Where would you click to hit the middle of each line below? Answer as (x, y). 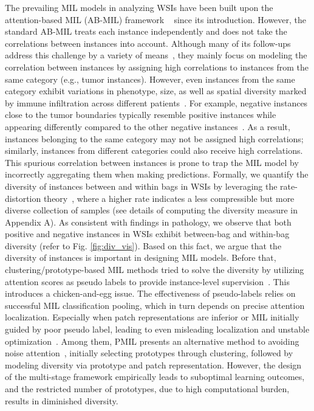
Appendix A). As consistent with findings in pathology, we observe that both (148, 222)
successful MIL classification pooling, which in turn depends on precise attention (155, 305)
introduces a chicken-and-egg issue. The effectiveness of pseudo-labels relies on (150, 293)
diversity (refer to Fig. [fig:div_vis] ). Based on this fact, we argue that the (143, 245)
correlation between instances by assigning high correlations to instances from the (157, 67)
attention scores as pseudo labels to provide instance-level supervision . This (148, 281)
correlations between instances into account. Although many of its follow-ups (148, 43)
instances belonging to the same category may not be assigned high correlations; (154, 138)
